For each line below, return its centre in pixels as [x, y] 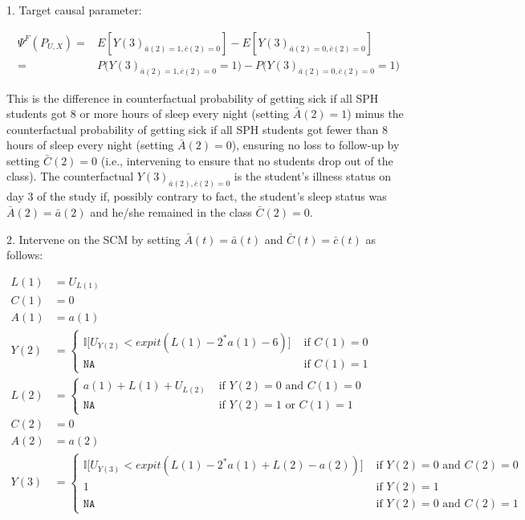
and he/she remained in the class [171, 211]
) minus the [375, 114]
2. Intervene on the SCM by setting [94, 239]
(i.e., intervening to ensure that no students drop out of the [247, 160]
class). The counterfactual [70, 176]
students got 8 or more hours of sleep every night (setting [148, 114]
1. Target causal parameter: [74, 10]
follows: [25, 255]
